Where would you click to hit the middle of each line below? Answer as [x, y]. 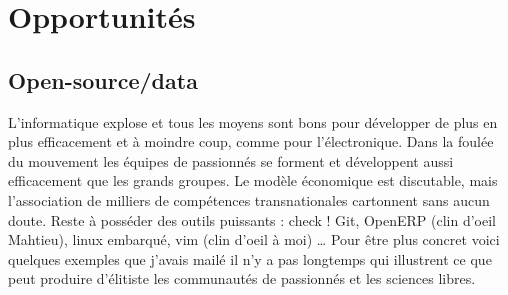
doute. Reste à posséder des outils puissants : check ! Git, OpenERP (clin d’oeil [252, 219]
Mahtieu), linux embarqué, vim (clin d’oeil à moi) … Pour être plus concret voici [254, 239]
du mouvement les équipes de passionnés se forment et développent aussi [231, 160]
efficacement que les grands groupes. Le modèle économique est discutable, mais [253, 180]
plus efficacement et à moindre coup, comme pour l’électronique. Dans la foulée [251, 141]
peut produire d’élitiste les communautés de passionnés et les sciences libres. [242, 278]
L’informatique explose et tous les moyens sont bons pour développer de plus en [253, 121]
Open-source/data [103, 79]
